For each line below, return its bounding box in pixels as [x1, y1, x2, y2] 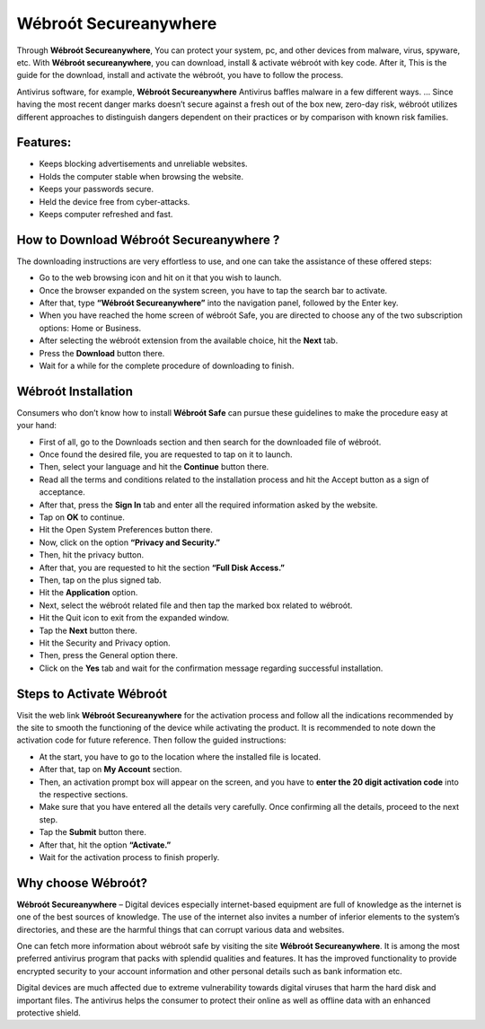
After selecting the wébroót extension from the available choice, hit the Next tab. [39, 335, 339, 346]
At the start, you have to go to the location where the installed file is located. [39, 751, 322, 762]
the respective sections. [39, 788, 128, 799]
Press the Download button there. [39, 347, 165, 358]
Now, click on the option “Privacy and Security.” [39, 537, 221, 548]
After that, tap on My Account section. [39, 764, 182, 775]
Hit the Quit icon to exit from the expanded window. [39, 612, 229, 623]
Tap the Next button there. [39, 625, 138, 636]
